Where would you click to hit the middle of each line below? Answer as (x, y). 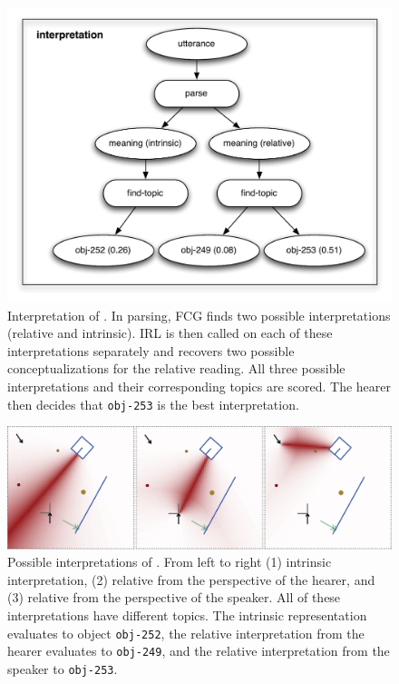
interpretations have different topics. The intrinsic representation (187, 615)
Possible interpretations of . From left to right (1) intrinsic (170, 562)
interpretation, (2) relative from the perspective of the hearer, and (191, 579)
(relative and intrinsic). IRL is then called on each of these (170, 333)
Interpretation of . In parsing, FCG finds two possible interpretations (199, 315)
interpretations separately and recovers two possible (151, 350)
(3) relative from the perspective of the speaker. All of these (174, 597)
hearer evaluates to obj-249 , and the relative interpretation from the (199, 651)
